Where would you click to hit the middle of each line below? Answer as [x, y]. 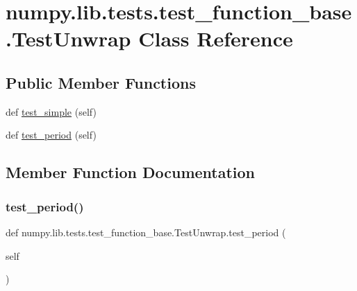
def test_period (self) [51, 135]
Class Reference [216, 38]
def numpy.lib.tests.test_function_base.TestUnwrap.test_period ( [146, 232]
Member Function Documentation [131, 172]
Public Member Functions [101, 82]
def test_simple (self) [51, 111]
